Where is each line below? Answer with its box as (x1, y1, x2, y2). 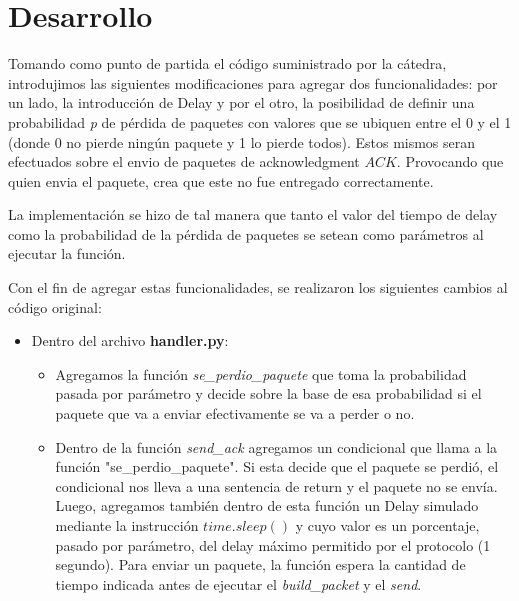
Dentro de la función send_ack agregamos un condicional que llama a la (55, 436, 498, 457)
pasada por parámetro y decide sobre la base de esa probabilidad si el (55, 383, 482, 404)
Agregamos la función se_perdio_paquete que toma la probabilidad (55, 363, 467, 384)
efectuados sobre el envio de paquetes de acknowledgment (8, 151, 360, 172)
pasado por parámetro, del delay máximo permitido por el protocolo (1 (55, 534, 491, 555)
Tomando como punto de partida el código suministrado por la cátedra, (8, 53, 447, 74)
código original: (8, 296, 102, 317)
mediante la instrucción (55, 515, 199, 535)
